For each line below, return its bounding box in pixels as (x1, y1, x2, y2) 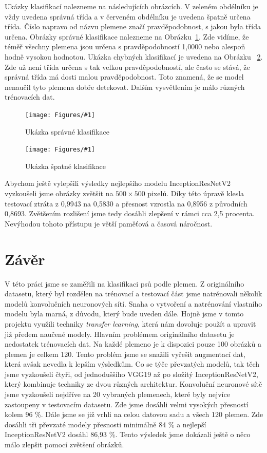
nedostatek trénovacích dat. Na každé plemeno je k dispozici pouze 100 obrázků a (5, 338, 261, 349)
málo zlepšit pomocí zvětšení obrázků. (5, 439, 124, 450)
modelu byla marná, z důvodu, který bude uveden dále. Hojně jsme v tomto (5, 308, 244, 319)
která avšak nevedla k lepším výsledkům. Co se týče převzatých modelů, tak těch (5, 358, 260, 369)
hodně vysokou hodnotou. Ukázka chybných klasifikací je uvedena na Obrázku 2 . (5, 51, 263, 62)
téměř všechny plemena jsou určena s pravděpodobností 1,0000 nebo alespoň (5, 41, 245, 52)
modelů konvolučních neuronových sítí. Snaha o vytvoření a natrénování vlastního (5, 298, 262, 309)
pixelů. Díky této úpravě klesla (147, 188, 244, 199)
